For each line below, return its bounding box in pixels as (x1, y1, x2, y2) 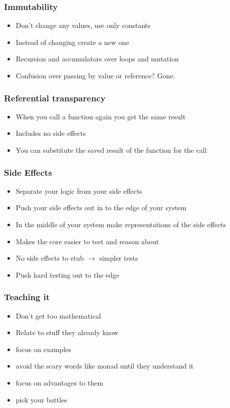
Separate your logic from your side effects (15, 185, 142, 196)
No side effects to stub (15, 253, 84, 263)
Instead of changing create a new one (15, 36, 129, 47)
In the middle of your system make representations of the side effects (15, 219, 227, 229)
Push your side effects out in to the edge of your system (15, 202, 187, 213)
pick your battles (15, 394, 67, 405)
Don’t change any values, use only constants (15, 20, 151, 30)
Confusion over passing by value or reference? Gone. (15, 70, 175, 80)
